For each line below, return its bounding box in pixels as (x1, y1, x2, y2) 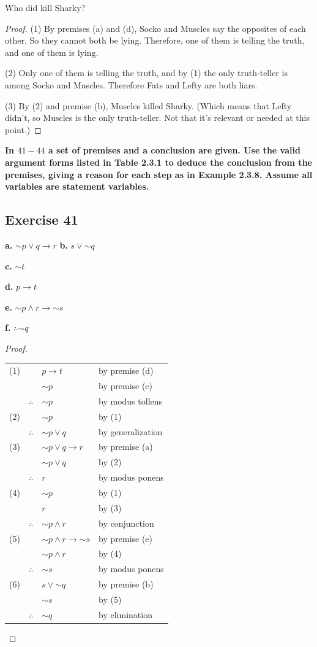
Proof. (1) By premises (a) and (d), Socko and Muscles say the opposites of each (5, 21, 306, 34)
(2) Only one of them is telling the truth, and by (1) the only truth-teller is (5, 66, 288, 79)
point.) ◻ (5, 123, 42, 136)
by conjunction (99, 516, 154, 529)
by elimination (99, 608, 152, 621)
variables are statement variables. (5, 180, 149, 193)
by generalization (99, 425, 163, 438)
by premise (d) (99, 364, 154, 377)
